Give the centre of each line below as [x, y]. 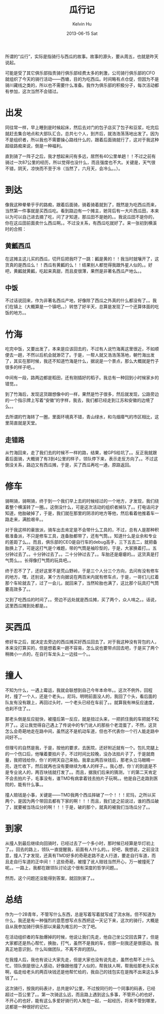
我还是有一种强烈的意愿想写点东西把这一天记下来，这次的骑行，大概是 [88, 920]
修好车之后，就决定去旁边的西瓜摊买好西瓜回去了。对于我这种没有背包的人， [82, 642]
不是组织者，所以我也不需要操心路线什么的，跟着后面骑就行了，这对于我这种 [82, 140]
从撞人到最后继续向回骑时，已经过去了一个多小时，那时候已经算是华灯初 [78, 843]
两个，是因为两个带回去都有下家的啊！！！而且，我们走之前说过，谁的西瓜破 [82, 801]
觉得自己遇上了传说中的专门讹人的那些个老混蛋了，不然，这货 [95, 725]
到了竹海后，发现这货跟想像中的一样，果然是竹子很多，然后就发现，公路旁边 [82, 394]
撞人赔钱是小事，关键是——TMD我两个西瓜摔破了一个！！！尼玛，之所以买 [81, 795]
